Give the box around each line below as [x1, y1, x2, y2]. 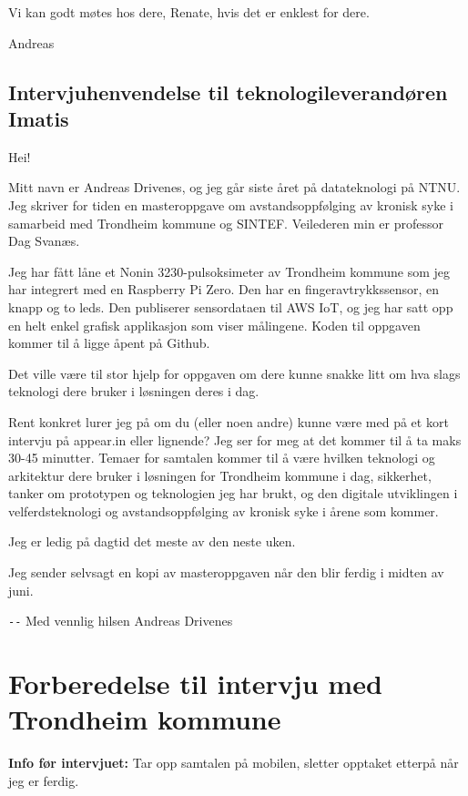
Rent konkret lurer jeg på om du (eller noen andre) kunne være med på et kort [8, 412, 449, 431]
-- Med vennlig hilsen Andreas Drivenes [8, 611, 233, 630]
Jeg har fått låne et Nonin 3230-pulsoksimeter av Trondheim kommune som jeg [8, 261, 451, 281]
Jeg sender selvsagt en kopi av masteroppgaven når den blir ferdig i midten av [8, 563, 444, 582]
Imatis [8, 104, 69, 132]
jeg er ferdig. [8, 770, 79, 790]
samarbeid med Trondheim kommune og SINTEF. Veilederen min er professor [8, 213, 444, 232]
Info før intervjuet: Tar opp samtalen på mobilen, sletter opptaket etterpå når [8, 753, 459, 772]
